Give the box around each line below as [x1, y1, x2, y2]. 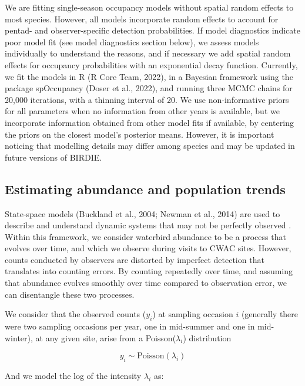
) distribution [183, 331, 232, 344]
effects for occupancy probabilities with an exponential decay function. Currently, [5, 58, 298, 71]
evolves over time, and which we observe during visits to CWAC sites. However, [5, 242, 291, 254]
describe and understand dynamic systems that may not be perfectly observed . [5, 219, 291, 231]
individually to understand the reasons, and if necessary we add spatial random [5, 47, 291, 59]
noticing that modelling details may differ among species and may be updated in [5, 139, 295, 152]
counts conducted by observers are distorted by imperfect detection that [5, 253, 264, 265]
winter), [5, 331, 33, 344]
